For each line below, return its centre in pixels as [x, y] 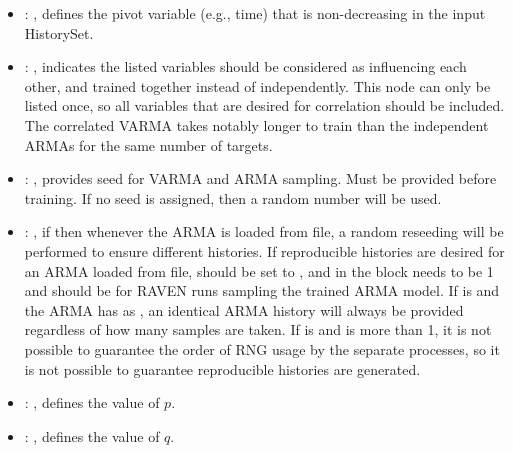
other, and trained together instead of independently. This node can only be [257, 85]
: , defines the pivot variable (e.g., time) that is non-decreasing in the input [255, 13]
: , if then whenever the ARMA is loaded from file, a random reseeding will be [264, 231]
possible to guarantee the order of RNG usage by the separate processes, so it [262, 348]
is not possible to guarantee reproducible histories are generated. [222, 368]
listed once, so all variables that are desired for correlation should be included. [264, 105]
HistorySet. [59, 32]
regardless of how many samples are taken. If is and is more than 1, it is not [258, 329]
